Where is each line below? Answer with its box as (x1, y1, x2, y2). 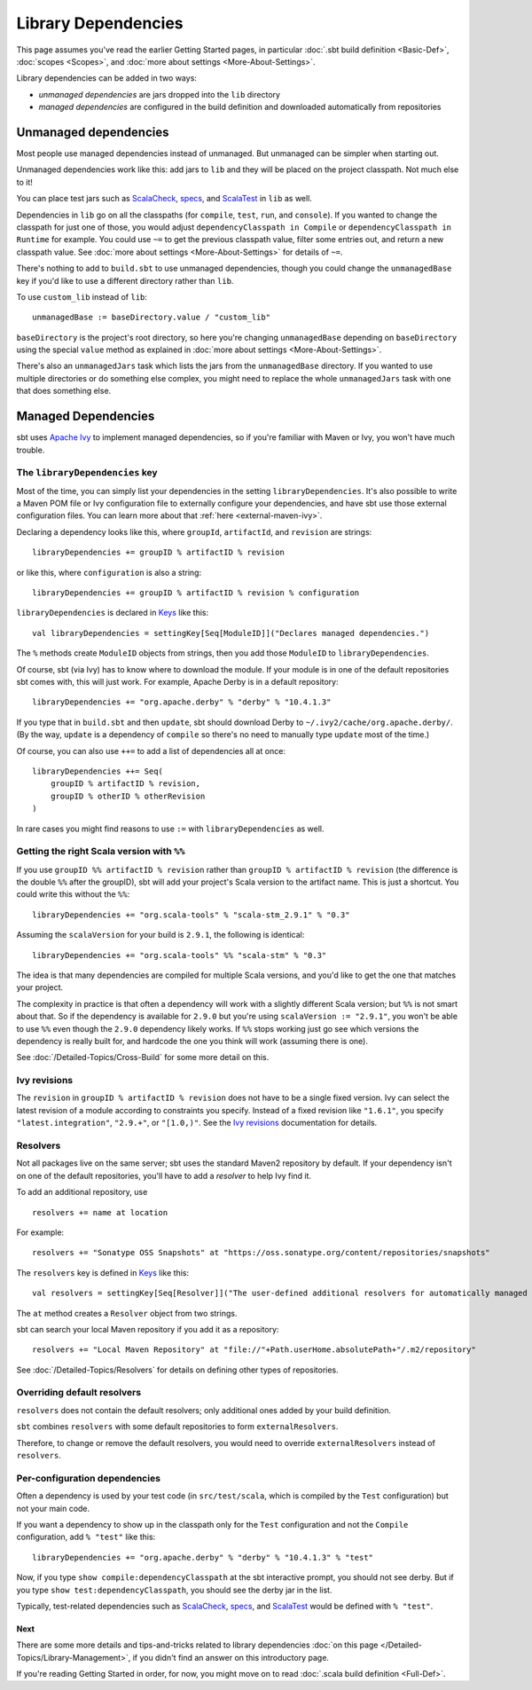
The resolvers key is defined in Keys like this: (16, 1267, 190, 1277)
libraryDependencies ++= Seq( (32, 766, 164, 776)
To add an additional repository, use (16, 1187, 148, 1198)
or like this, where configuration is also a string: (16, 567, 202, 578)
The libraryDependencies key (16, 467, 159, 479)
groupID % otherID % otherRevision (50, 790, 206, 801)
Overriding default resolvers (16, 1387, 142, 1399)
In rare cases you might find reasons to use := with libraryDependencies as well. (16, 823, 325, 834)
